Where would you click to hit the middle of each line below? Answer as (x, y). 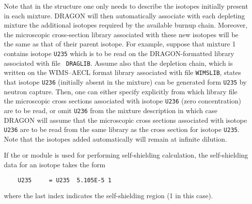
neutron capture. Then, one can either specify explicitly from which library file (121, 91)
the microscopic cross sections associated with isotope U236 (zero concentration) (123, 101)
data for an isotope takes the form (55, 164)
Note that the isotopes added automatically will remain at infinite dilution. (116, 138)
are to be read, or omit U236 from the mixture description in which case (111, 110)
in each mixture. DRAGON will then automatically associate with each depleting (125, 15)
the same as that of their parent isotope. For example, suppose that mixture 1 (120, 44)
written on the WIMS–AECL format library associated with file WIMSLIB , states (123, 72)
